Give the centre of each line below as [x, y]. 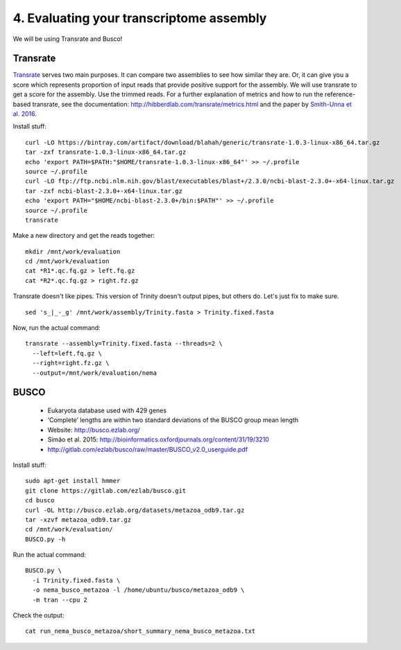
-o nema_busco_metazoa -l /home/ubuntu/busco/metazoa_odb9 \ [138, 590]
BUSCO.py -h [45, 539]
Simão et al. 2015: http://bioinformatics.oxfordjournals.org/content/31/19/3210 [159, 439]
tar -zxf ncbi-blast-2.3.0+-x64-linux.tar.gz [104, 191]
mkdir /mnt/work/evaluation [73, 252]
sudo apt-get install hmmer [73, 481]
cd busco [40, 500]
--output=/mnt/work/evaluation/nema [95, 373]
